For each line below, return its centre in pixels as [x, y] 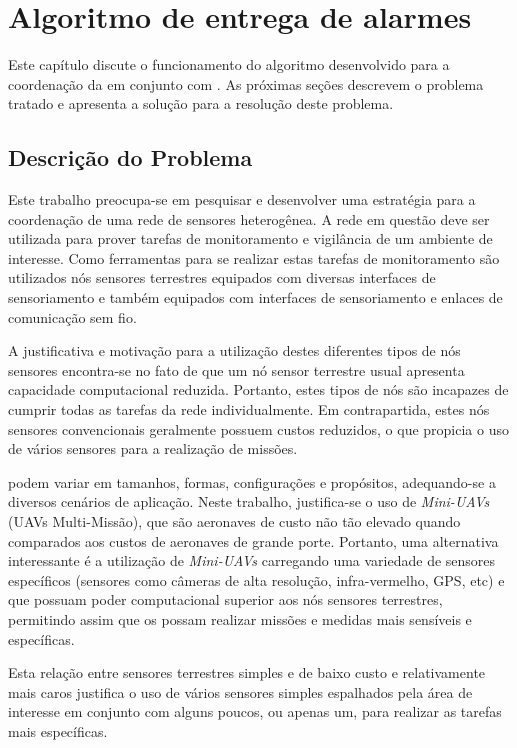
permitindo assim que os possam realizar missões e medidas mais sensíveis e [240, 618]
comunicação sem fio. [72, 316]
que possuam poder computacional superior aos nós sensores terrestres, [225, 599]
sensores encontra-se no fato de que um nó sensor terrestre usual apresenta [236, 369]
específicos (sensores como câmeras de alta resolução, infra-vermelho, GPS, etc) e [256, 579]
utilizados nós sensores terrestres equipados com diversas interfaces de [222, 277]
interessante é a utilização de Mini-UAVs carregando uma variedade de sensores [252, 560]
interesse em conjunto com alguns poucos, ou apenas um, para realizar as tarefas [255, 711]
